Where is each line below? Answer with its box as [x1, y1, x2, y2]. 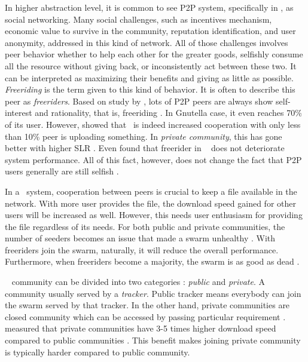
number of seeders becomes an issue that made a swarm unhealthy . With [5, 232, 276, 244]
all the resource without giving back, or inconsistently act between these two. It [5, 59, 297, 72]
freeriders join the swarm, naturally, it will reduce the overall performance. [5, 243, 279, 256]
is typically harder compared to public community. [5, 345, 190, 358]
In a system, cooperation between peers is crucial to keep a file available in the [5, 185, 297, 197]
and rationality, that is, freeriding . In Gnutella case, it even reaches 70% [35, 106, 302, 119]
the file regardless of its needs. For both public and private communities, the [5, 220, 285, 232]
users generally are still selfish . [5, 165, 119, 177]
